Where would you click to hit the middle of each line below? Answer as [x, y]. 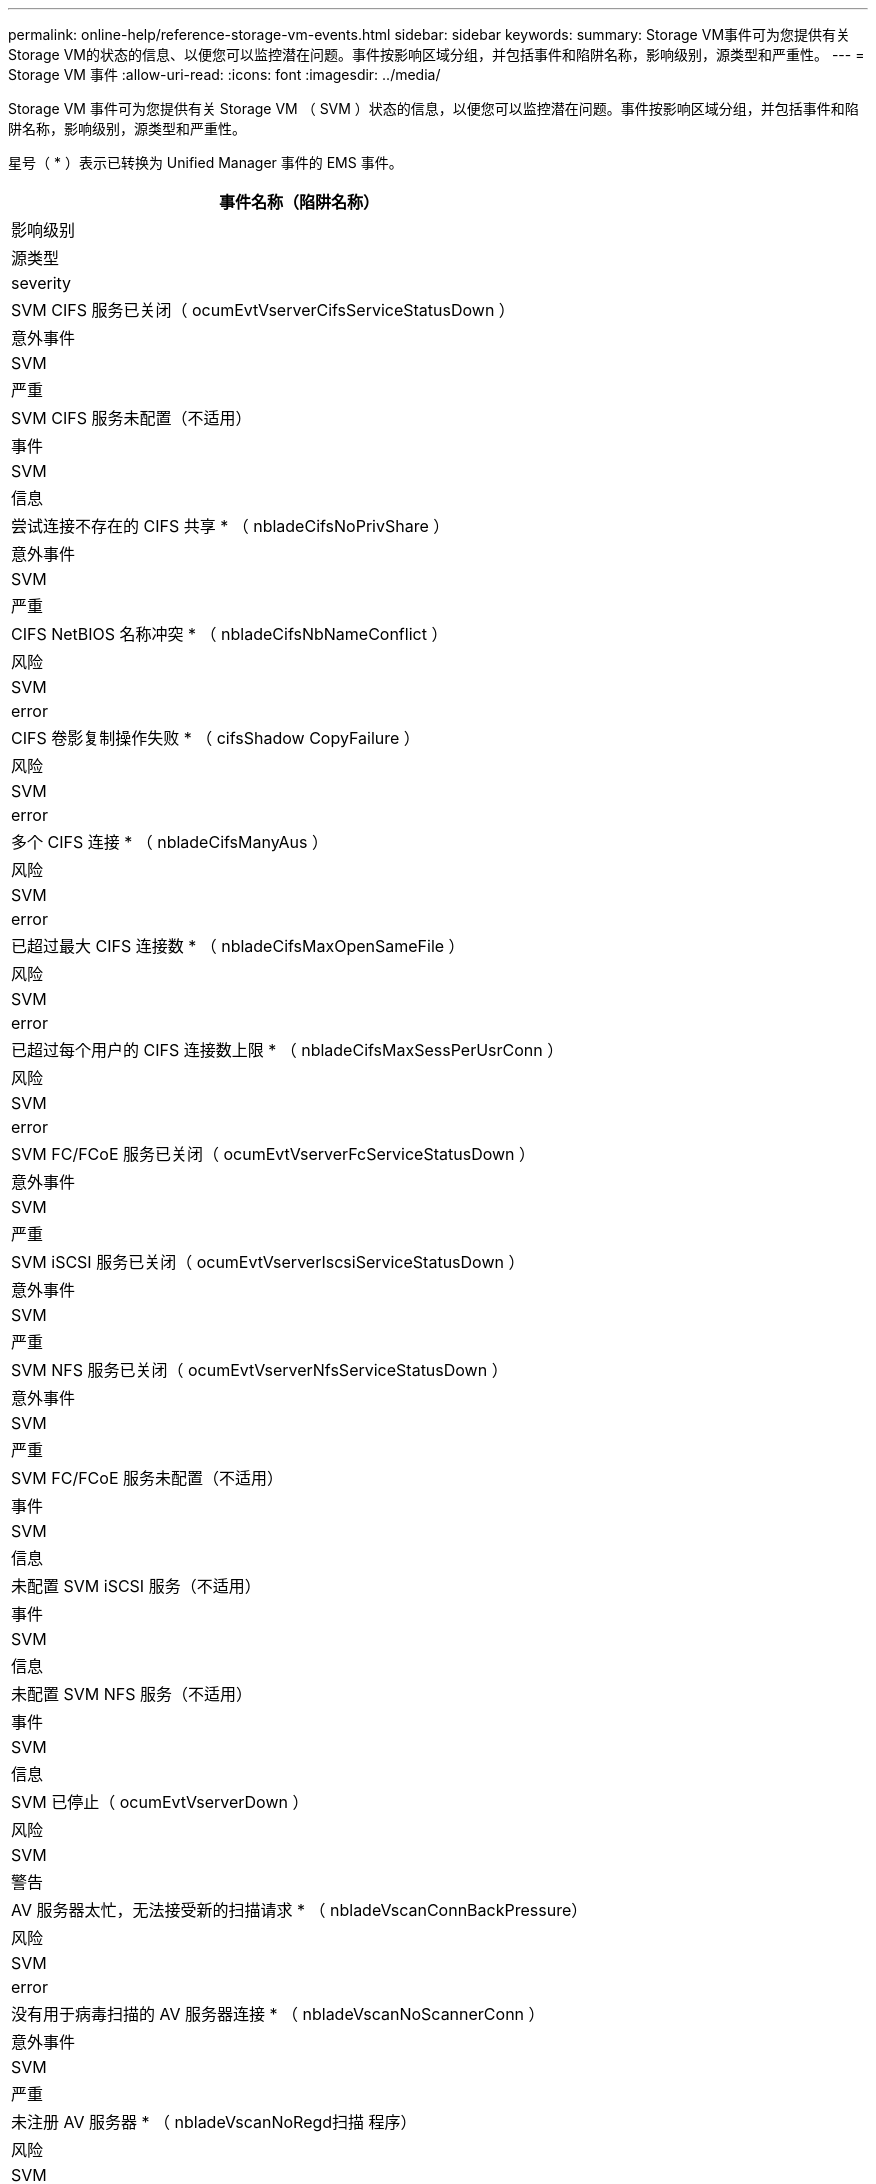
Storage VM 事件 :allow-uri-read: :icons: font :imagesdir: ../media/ [224, 74]
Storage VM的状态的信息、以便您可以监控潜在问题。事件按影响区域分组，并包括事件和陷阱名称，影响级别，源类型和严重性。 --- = [436, 54]
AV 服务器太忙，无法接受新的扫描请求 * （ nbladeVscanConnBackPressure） [299, 1910]
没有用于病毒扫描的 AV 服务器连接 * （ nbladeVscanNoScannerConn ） [278, 2014]
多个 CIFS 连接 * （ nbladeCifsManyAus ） [170, 842]
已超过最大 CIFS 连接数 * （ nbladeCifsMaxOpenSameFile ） [238, 946]
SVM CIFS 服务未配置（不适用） [131, 418]
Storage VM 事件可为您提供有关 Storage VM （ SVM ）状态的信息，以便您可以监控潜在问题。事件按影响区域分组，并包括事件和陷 [433, 108]
